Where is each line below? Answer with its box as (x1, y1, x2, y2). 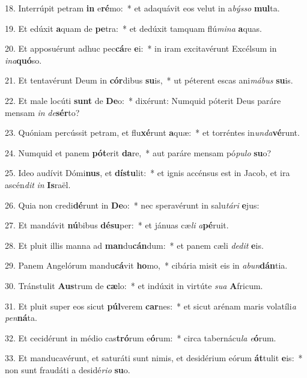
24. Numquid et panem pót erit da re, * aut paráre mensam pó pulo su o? (5, 146, 272, 159)
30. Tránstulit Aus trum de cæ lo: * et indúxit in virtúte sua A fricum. (5, 279, 263, 291)
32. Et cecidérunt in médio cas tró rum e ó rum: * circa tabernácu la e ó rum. (5, 331, 276, 344)
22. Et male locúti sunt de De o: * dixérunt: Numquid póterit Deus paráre (5, 94, 281, 106)
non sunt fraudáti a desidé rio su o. (5, 363, 130, 376)
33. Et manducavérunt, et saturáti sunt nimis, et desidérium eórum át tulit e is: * (5, 352, 303, 364)
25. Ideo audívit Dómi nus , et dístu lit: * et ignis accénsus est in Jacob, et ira (5, 166, 290, 179)
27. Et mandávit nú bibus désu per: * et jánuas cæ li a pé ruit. (5, 219, 229, 231)
